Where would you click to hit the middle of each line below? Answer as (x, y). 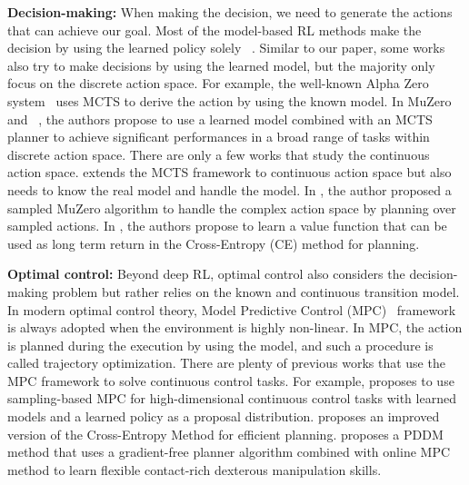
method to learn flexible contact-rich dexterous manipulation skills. (195, 469)
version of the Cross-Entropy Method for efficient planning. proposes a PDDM (225, 434)
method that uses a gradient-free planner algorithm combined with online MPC (229, 452)
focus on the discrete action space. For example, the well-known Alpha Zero (218, 83)
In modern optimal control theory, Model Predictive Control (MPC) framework (232, 309)
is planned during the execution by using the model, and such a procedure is (220, 345)
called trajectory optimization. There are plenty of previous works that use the (226, 363)
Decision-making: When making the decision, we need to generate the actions (230, 12)
